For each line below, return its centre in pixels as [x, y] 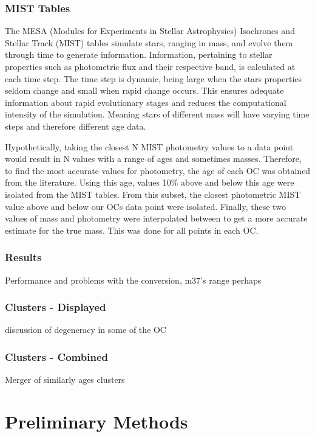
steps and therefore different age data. [76, 126]
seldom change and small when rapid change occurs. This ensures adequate [144, 90]
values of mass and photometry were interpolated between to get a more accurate [156, 218]
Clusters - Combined [56, 356]
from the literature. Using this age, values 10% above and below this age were [150, 182]
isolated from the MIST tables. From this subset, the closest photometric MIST [153, 194]
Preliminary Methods [97, 421]
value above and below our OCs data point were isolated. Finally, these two [145, 206]
